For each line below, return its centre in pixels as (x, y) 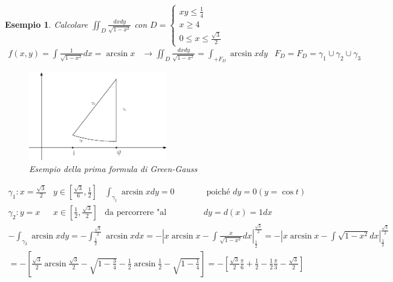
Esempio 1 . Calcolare (47, 24)
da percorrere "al (136, 212)
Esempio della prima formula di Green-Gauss (113, 168)
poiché (218, 192)
